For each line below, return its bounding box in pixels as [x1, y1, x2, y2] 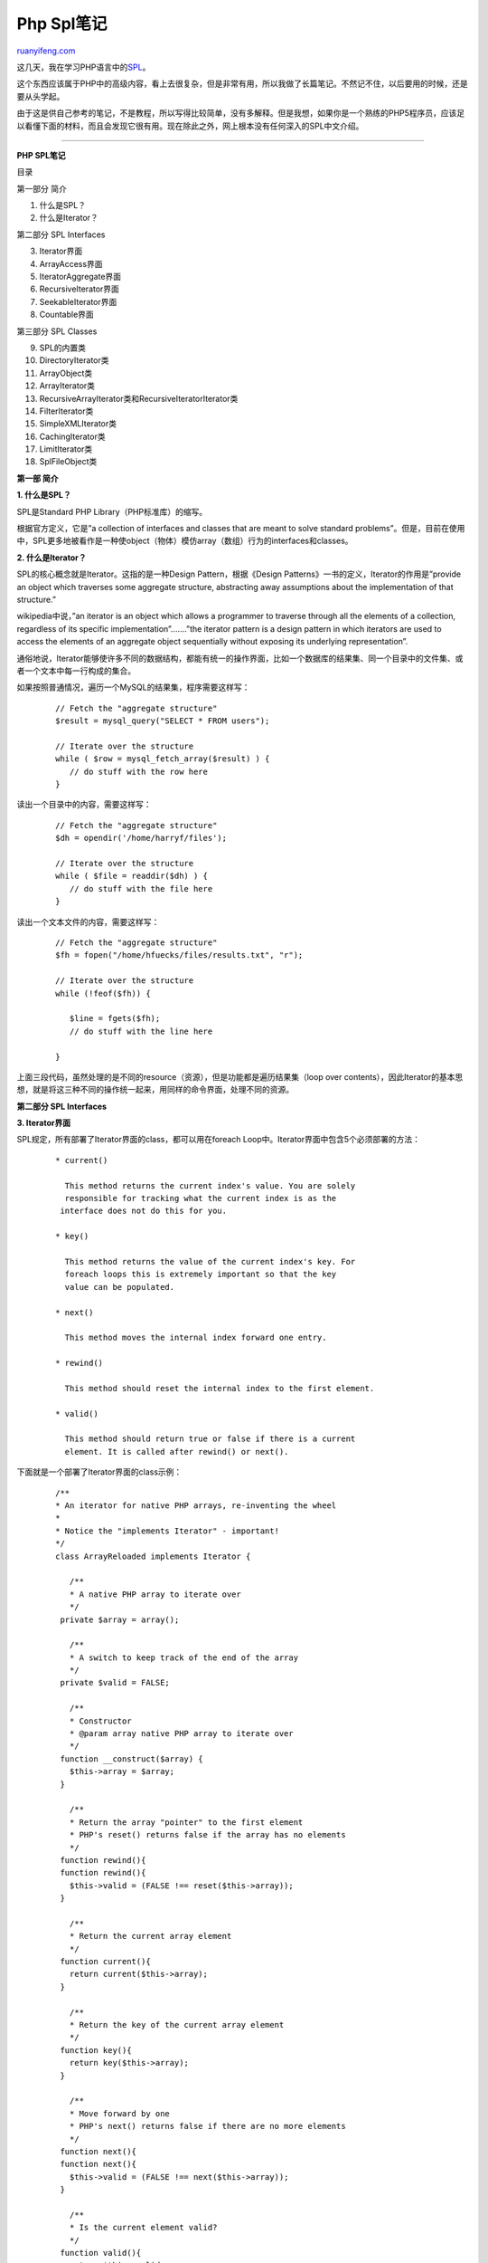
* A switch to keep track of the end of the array [69, 1652, 298, 1663]
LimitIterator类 [39, 444, 93, 454]
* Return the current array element [69, 1931, 232, 1942]
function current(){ [60, 1956, 151, 1967]
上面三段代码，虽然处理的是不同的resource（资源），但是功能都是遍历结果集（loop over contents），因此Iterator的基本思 [16, 1071, 464, 1082]
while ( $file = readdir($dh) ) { [55, 871, 208, 882]
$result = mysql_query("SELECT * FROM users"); [55, 716, 270, 726]
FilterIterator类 [39, 406, 94, 416]
